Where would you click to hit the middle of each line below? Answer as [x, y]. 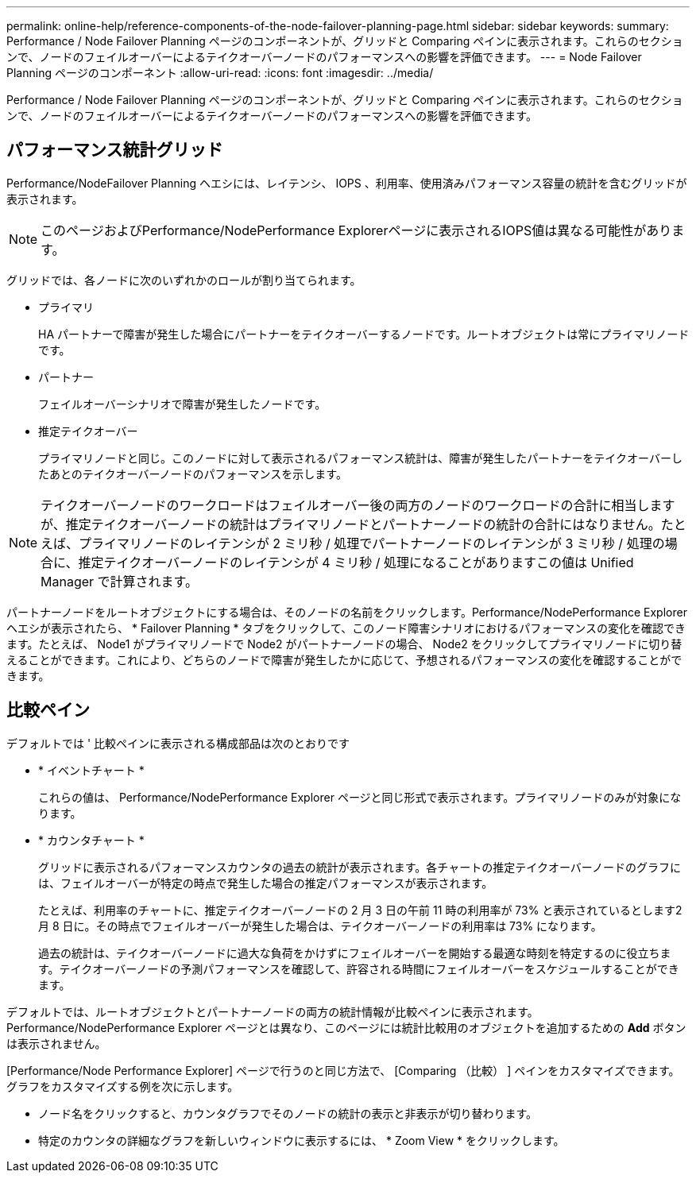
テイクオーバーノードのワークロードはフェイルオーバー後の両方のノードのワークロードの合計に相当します [358, 505]
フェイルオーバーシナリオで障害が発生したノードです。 [182, 404]
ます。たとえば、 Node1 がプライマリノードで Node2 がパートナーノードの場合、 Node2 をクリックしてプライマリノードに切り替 [344, 644]
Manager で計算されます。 [120, 581]
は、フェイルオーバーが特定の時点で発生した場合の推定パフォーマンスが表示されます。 [266, 883]
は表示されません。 [56, 1043]
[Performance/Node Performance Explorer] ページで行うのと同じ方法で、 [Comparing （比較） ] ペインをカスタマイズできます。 [343, 1070]
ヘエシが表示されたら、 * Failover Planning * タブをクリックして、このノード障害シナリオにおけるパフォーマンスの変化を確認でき [346, 628]
